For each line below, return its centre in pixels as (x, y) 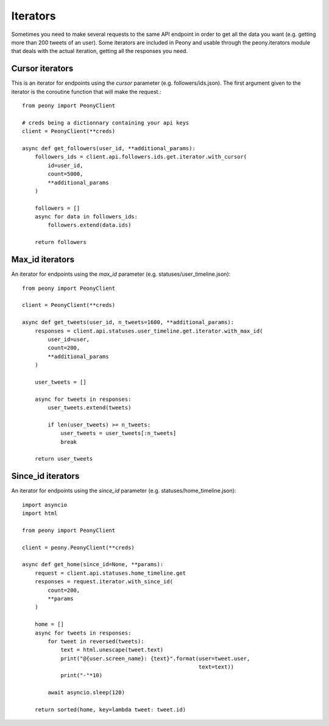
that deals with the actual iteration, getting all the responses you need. (100, 51)
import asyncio (45, 505)
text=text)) (216, 667)
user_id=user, (69, 339)
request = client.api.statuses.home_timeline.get (110, 573)
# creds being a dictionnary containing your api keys (106, 123)
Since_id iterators (45, 476)
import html (40, 513)
